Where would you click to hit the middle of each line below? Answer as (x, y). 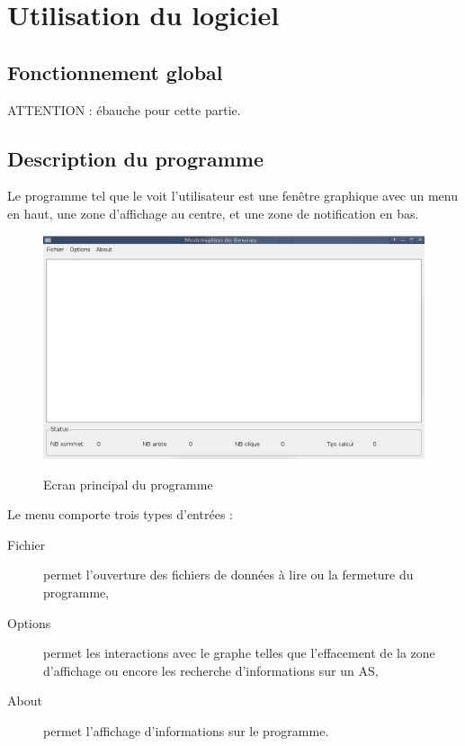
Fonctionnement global (115, 72)
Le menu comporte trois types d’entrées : (120, 514)
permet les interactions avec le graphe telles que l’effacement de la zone (239, 653)
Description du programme (135, 158)
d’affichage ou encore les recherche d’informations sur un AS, (211, 670)
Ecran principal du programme (128, 484)
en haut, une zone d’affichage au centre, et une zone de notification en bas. (213, 213)
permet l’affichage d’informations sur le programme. (186, 730)
